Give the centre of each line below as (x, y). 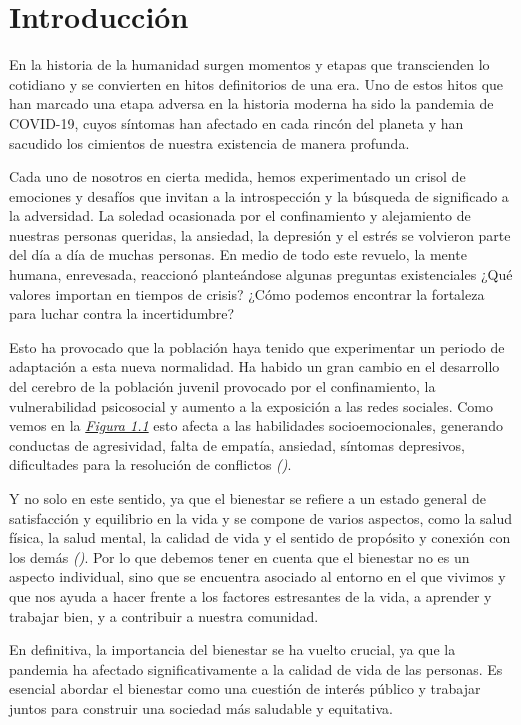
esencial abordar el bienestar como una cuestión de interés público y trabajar (245, 688)
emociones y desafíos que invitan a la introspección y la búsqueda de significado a (259, 195)
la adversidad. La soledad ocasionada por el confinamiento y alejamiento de (240, 215)
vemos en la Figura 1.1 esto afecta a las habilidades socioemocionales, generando (256, 425)
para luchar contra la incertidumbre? (121, 313)
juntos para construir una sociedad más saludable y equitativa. (201, 707)
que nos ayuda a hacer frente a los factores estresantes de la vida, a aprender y (250, 595)
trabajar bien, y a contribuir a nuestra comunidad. (164, 615)
